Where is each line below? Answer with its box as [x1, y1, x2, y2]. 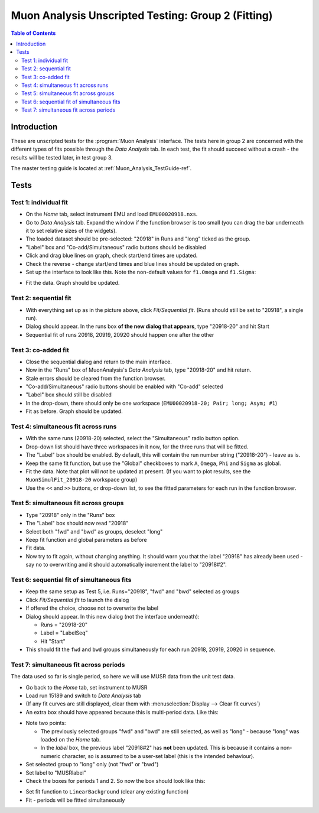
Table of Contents [11, 30, 56, 37]
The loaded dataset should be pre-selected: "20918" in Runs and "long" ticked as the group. [25, 235, 251, 242]
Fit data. [25, 544, 46, 552]
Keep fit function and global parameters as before [25, 536, 147, 544]
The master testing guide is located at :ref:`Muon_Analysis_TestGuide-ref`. [11, 165, 192, 172]
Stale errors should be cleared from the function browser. [25, 375, 166, 382]
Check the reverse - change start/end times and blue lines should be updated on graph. [25, 260, 239, 267]
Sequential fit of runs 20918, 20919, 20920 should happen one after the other [25, 331, 214, 338]
